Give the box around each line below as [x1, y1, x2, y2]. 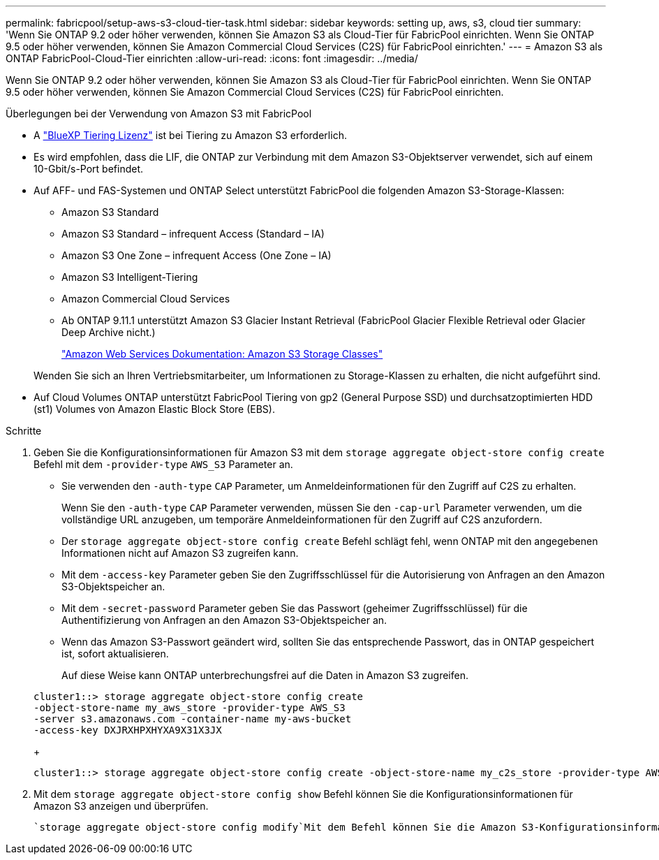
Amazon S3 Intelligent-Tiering [61, 271, 198, 283]
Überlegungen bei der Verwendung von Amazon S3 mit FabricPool [6, 108, 312, 119]
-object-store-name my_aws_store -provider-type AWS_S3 [34, 702, 346, 713]
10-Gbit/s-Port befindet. [34, 163, 144, 175]
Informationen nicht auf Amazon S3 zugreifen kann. [61, 547, 299, 559]
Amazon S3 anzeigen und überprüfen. [34, 800, 209, 812]
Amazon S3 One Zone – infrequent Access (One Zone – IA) [61, 249, 332, 261]
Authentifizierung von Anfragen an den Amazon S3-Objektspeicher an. [61, 614, 387, 626]
